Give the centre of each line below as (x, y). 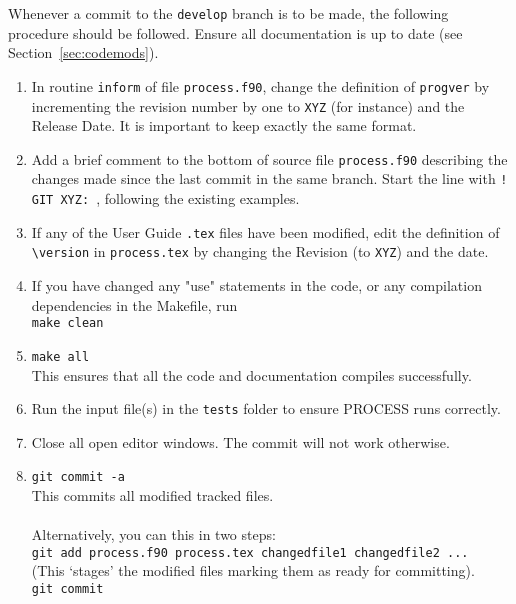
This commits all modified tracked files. (152, 495)
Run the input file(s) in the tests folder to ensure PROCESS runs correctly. (266, 408)
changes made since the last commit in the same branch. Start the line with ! (269, 178)
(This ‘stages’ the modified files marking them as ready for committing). (253, 570)
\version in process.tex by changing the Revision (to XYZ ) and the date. (260, 251)
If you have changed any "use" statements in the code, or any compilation (256, 285)
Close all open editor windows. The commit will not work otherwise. (240, 441)
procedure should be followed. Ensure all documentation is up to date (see (235, 32)
